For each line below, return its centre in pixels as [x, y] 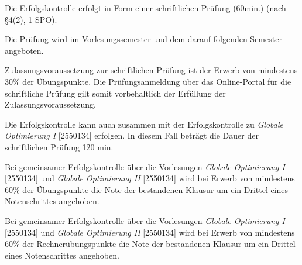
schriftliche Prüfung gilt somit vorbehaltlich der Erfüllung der [115, 93]
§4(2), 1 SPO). [31, 19]
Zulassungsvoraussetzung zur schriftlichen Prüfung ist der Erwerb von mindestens [151, 70]
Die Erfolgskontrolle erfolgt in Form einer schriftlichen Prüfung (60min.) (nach [145, 8]
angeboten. [24, 50]
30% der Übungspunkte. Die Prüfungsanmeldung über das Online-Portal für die [148, 81]
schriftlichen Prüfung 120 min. [59, 147]
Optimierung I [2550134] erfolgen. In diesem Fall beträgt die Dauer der [132, 135]
